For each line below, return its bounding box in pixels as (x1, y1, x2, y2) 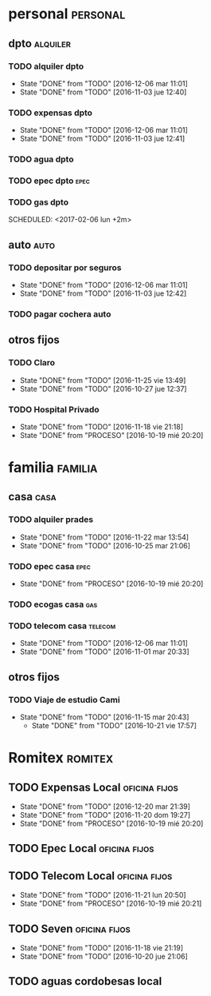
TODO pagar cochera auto (8, 309, 111, 320)
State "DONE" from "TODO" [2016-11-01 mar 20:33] (19, 647, 190, 656)
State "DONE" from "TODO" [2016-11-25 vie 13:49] (19, 375, 186, 384)
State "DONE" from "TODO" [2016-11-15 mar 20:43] (19, 712, 190, 722)
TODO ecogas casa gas (8, 599, 98, 610)
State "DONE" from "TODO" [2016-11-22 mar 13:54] (19, 532, 190, 542)
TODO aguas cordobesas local (8, 974, 162, 988)
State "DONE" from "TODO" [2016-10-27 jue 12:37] (19, 384, 187, 393)
